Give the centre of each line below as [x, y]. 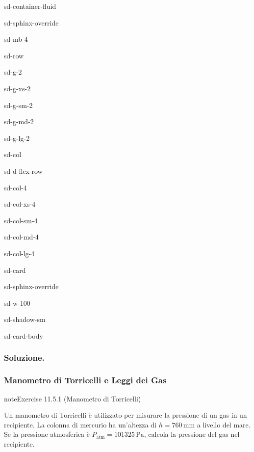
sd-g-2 [13, 72]
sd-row [14, 55]
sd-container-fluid [30, 6]
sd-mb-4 [16, 39]
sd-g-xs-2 [17, 88]
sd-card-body [24, 335]
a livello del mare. [224, 424]
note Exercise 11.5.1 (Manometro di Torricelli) [73, 398]
